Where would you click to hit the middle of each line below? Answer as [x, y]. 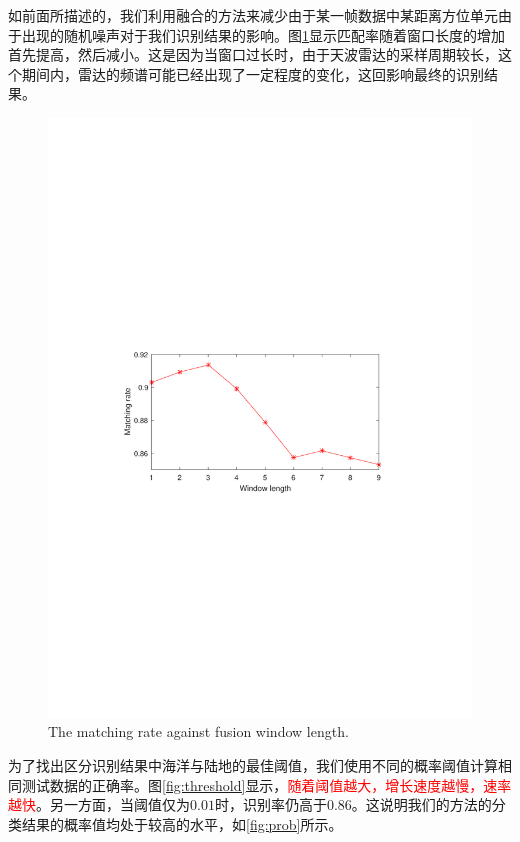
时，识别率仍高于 [270, 804]
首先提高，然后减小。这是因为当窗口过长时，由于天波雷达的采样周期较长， [253, 54]
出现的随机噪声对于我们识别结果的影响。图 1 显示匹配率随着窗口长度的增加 [263, 34]
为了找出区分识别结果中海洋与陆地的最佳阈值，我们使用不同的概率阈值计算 [253, 765]
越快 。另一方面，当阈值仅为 [99, 804]
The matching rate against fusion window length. [198, 731]
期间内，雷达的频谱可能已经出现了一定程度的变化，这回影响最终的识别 [252, 73]
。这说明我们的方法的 [421, 804]
